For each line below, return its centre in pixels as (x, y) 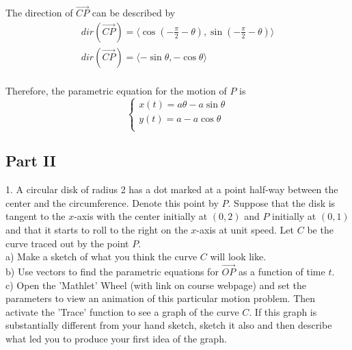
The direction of (39, 13)
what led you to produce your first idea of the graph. (116, 339)
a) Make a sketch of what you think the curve (101, 257)
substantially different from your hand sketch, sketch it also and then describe (169, 325)
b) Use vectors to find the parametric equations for (112, 272)
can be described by (134, 13)
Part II (31, 161)
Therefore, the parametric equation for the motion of (116, 90)
